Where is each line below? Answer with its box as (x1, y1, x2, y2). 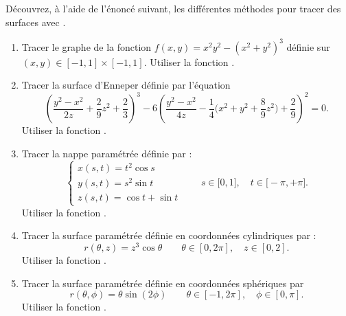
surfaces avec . (5, 14, 66, 29)
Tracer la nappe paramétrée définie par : (21, 146, 192, 160)
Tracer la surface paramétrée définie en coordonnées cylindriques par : (21, 228, 316, 242)
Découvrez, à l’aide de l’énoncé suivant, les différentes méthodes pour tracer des (5, 1, 341, 15)
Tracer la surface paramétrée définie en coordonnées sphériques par (21, 275, 304, 290)
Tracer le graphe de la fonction (21, 39, 152, 54)
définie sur (286, 39, 330, 54)
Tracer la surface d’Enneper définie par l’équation (21, 78, 231, 92)
